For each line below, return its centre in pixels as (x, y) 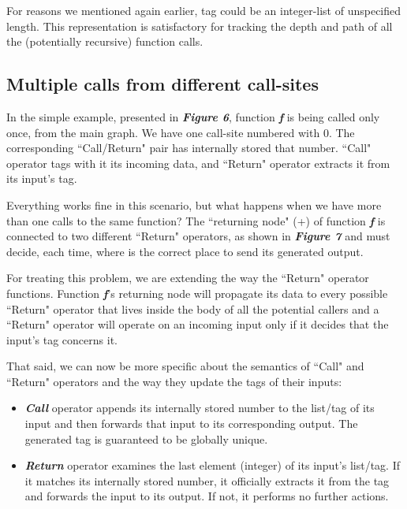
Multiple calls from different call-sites (162, 84)
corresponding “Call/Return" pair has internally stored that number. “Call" (189, 148)
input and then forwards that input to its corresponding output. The (191, 424)
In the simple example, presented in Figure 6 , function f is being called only (193, 116)
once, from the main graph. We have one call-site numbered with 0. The (181, 132)
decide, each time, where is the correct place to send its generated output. (185, 251)
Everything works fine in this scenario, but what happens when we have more (194, 204)
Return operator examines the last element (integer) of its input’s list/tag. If (212, 465)
